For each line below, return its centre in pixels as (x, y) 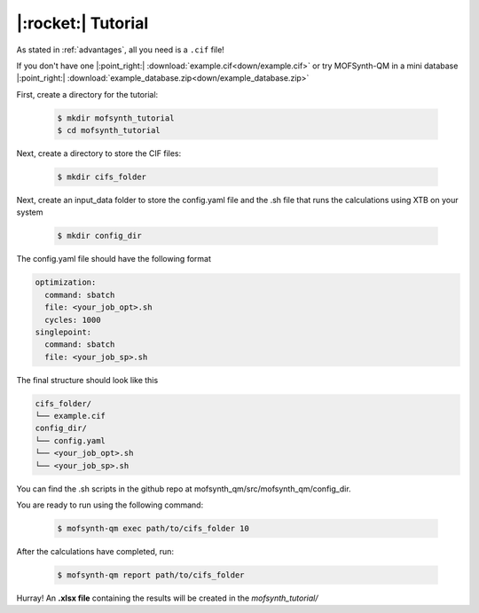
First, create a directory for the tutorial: (87, 94)
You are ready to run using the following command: (110, 505)
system (30, 212)
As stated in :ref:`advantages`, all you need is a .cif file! (121, 50)
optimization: (66, 283)
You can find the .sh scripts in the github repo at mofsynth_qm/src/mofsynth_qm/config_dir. (184, 489)
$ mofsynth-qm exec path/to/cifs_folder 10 (153, 529)
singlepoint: (63, 332)
